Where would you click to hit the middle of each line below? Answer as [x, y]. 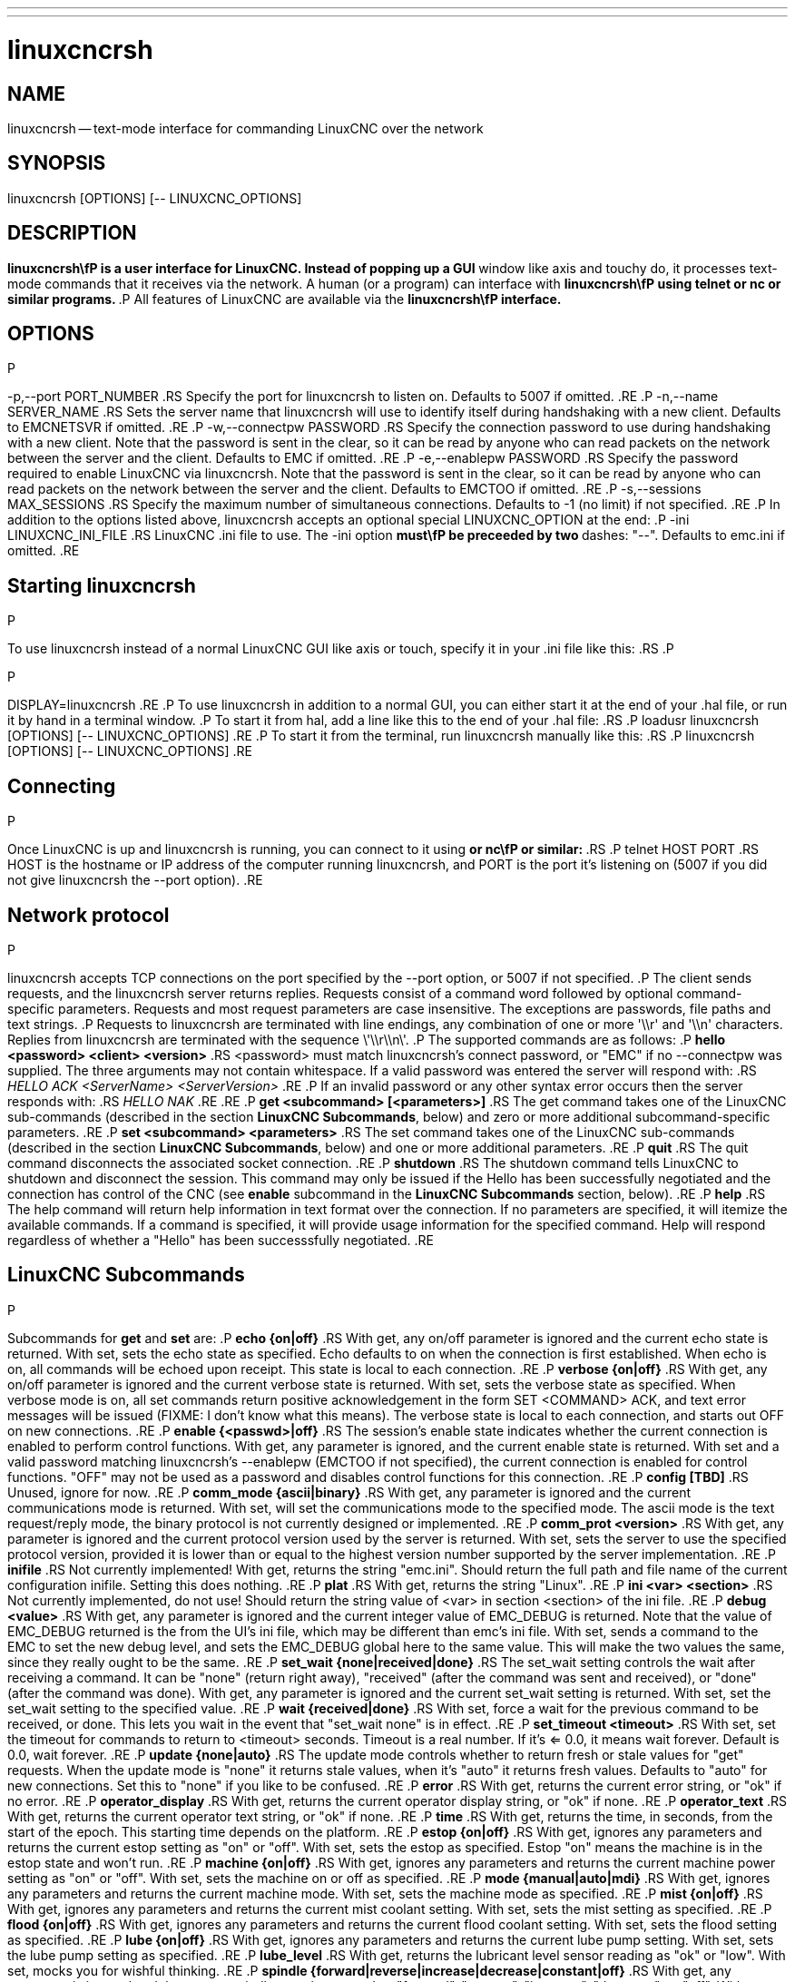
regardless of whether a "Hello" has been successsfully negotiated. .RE [221, 1240]
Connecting [62, 786]
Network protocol [88, 915]
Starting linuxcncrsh [102, 585]
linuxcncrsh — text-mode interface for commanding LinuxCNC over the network [245, 128]
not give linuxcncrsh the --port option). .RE [135, 880]
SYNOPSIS [57, 163]
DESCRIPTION [72, 233]
